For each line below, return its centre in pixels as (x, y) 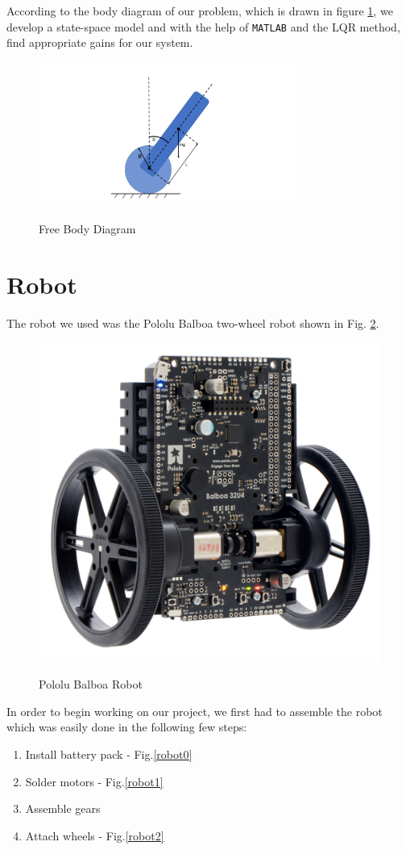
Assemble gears (63, 808)
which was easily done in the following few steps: (127, 727)
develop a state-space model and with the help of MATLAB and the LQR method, (203, 26)
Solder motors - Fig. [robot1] (94, 781)
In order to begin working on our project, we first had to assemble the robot (195, 711)
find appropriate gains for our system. (100, 42)
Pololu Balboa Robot (91, 684)
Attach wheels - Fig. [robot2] (95, 835)
